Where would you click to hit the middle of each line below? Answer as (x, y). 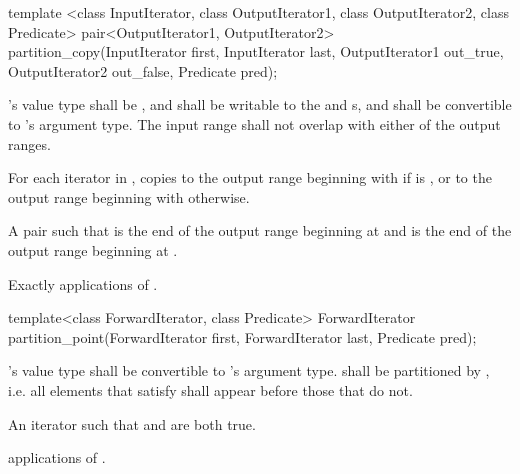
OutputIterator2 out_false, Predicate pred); (143, 70)
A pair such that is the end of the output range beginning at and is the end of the (260, 230)
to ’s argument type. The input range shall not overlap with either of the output (254, 123)
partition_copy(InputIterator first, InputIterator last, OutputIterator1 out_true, (256, 51)
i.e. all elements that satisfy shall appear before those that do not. (210, 389)
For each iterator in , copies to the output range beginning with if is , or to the (250, 177)
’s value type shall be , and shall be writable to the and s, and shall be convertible (260, 104)
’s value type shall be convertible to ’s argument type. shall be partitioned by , (249, 370)
